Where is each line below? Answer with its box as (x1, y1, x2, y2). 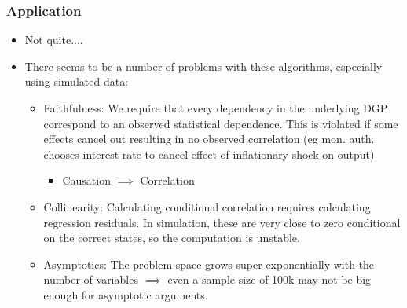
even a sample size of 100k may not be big (167, 271, 372, 288)
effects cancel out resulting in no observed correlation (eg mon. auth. (43, 130, 375, 147)
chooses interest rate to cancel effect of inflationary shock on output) (43, 145, 375, 162)
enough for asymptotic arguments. (43, 286, 208, 302)
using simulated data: (24, 73, 129, 90)
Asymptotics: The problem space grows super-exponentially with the (43, 255, 375, 272)
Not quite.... (24, 31, 83, 48)
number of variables (43, 271, 138, 288)
